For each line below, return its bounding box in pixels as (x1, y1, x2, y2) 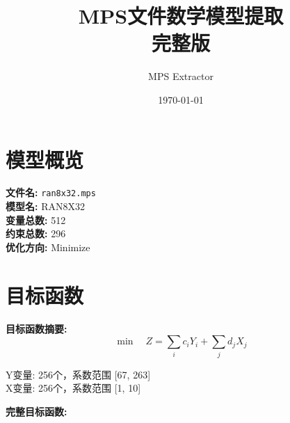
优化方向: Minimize (6, 239, 90, 254)
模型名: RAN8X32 (6, 199, 85, 214)
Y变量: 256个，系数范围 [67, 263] (6, 367, 151, 381)
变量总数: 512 (6, 212, 66, 227)
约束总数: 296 (6, 226, 66, 241)
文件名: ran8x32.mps (6, 185, 96, 200)
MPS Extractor (148, 69, 214, 83)
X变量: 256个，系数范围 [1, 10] (6, 381, 141, 395)
